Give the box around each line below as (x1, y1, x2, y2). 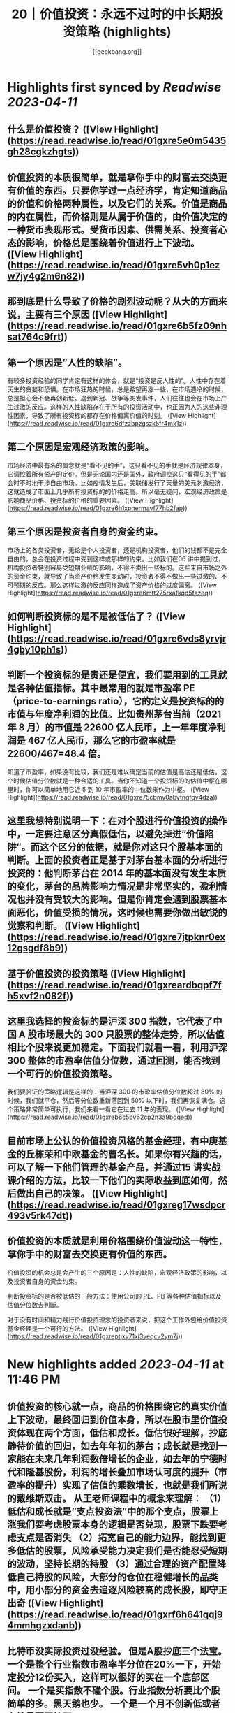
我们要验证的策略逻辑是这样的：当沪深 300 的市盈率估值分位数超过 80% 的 (7, 1087, 223, 1096)
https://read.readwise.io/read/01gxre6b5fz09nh (10, 320, 227, 332)
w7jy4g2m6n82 (7, 270, 78, 282)
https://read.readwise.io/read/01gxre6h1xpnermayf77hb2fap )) (9, 504, 188, 512)
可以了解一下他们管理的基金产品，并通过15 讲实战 (7, 1161, 221, 1173)
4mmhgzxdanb (7, 1619, 75, 1632)
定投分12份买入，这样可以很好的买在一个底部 (7, 1671, 201, 1683)
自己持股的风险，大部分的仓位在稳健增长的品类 (16, 1571, 218, 1583)
